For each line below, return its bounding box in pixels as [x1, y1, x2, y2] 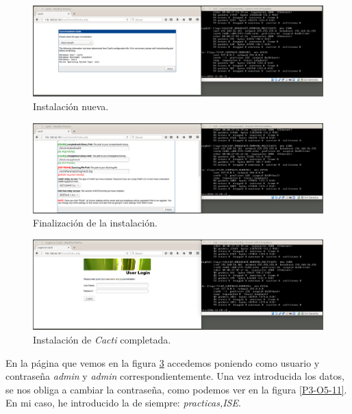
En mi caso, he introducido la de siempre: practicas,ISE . [5, 396, 241, 410]
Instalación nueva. [33, 99, 109, 113]
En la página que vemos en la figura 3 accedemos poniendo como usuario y [5, 355, 320, 370]
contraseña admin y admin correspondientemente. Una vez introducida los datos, [5, 369, 344, 383]
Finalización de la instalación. [33, 216, 158, 230]
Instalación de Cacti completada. [33, 333, 171, 346]
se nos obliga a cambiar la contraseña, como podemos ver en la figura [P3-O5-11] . [5, 382, 347, 396]
